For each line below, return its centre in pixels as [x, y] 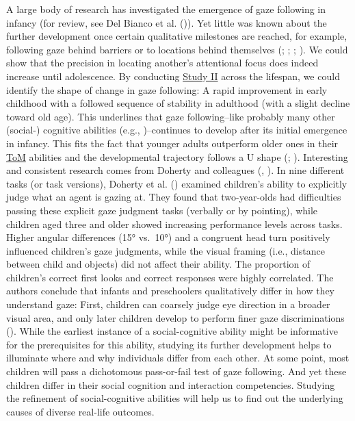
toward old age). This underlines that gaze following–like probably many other [171, 116]
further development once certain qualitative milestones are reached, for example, [177, 36]
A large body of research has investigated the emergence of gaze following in [166, 9]
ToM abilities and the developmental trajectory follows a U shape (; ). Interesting [177, 156]
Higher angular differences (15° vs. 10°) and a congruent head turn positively [168, 237]
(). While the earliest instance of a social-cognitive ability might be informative [172, 331]
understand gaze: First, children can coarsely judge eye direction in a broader [168, 304]
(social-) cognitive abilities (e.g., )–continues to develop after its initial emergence [177, 130]
